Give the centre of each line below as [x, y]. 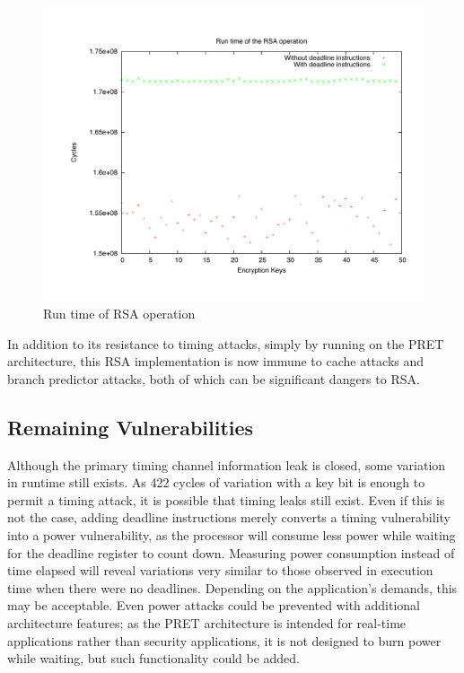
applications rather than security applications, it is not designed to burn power [224, 640]
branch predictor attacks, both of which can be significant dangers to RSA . [214, 378]
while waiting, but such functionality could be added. [154, 658]
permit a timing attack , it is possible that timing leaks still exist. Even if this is [226, 499]
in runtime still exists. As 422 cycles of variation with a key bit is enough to [216, 482]
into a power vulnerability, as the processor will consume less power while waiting [232, 535]
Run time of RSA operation [119, 314]
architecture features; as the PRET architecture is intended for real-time [207, 623]
